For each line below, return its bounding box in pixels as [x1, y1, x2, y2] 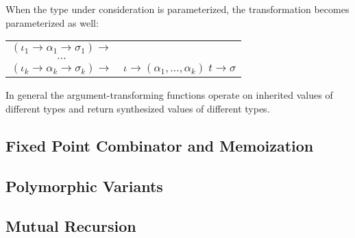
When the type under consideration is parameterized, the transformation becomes [5, 2, 350, 16]
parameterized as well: [5, 15, 99, 29]
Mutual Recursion [5, 215, 136, 237]
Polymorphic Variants [5, 175, 163, 196]
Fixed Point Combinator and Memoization [5, 134, 314, 156]
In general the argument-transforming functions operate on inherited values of [5, 88, 333, 102]
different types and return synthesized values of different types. [5, 101, 270, 115]
